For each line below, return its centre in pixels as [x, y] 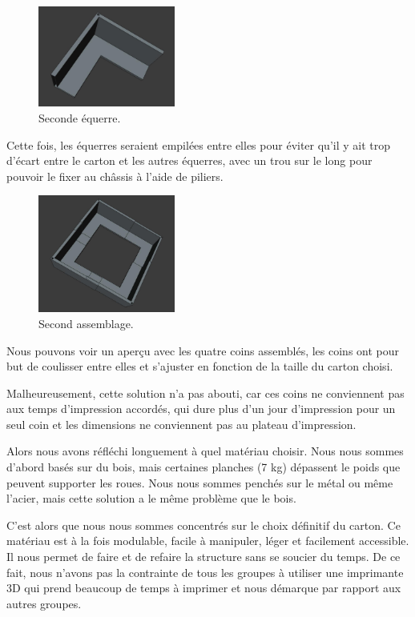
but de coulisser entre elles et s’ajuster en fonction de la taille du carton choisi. [200, 366]
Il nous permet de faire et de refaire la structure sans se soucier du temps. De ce [203, 557]
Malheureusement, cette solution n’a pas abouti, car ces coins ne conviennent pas [205, 393]
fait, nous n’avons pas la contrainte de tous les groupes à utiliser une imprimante [205, 572]
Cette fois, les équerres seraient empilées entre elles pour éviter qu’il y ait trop [199, 144]
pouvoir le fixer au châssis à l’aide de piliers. [115, 176]
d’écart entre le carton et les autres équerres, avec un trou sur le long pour [189, 160]
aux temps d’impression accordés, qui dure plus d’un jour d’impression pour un [201, 409]
